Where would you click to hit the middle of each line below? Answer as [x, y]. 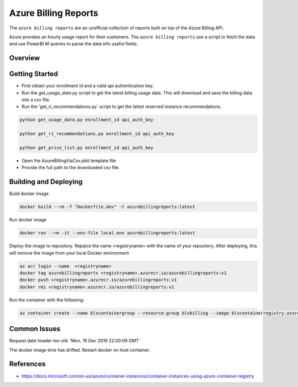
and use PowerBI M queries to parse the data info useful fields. [74, 44]
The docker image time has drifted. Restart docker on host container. [80, 350]
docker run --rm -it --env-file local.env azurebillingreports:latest [108, 233]
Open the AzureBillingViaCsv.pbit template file [69, 160]
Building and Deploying [46, 182]
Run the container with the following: [47, 300]
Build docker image [29, 193]
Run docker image [28, 220]
